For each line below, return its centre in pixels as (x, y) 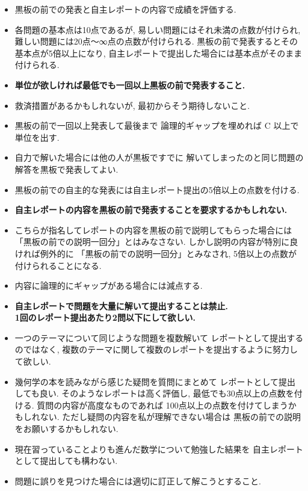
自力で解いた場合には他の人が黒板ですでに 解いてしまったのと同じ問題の (159, 157)
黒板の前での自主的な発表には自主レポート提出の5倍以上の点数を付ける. (157, 189)
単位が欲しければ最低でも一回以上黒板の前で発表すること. (130, 85)
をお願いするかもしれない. (66, 429)
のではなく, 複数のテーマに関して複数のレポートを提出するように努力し (156, 349)
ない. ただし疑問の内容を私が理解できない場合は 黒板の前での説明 (171, 417)
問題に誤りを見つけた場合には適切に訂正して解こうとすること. (138, 480)
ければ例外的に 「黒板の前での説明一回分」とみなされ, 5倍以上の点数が (156, 253)
